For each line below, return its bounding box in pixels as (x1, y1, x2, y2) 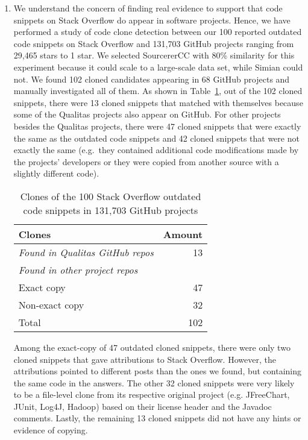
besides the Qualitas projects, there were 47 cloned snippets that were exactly (13, 119, 301, 132)
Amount (163, 227, 203, 241)
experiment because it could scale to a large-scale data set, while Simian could (13, 60, 303, 73)
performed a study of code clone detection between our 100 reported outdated (13, 25, 302, 38)
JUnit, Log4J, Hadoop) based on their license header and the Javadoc (13, 400, 272, 412)
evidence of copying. (13, 424, 88, 436)
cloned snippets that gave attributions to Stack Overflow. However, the (13, 353, 276, 365)
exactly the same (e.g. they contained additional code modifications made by (13, 143, 299, 156)
